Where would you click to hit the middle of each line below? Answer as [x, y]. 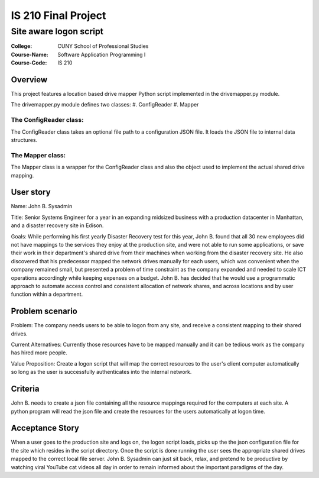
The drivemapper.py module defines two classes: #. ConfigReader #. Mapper [105, 105]
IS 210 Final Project [58, 15]
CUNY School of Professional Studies [103, 46]
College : [22, 46]
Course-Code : [29, 63]
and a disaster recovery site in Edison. [57, 225]
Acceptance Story [45, 428]
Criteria [25, 389]
